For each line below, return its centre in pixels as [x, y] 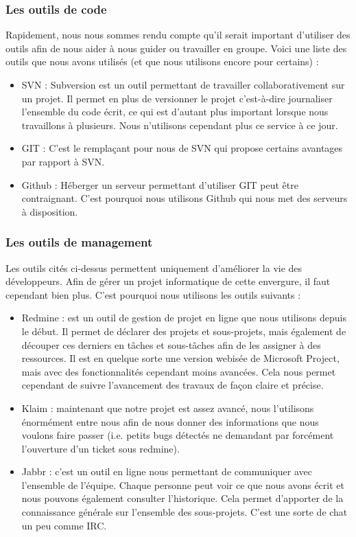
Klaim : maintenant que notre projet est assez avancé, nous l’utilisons [168, 408]
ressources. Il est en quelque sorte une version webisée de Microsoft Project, [180, 358]
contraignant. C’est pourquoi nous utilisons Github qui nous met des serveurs [185, 198]
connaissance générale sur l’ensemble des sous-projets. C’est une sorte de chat [185, 512]
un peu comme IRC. [64, 525]
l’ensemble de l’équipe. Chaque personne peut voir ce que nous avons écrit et [183, 484]
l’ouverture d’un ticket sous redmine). [100, 448]
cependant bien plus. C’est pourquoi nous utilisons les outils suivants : [153, 294]
